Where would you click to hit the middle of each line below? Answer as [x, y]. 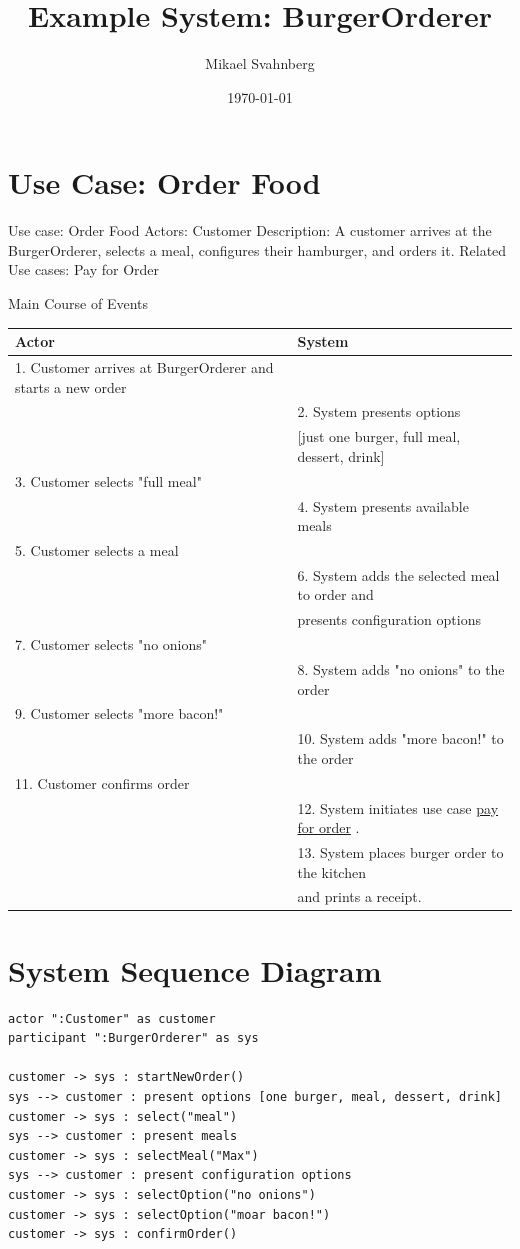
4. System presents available [383, 505]
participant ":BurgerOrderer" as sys [133, 1038]
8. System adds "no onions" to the [401, 668]
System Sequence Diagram [195, 969]
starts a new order [71, 386]
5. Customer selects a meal [97, 549]
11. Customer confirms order [102, 782]
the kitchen [331, 871]
